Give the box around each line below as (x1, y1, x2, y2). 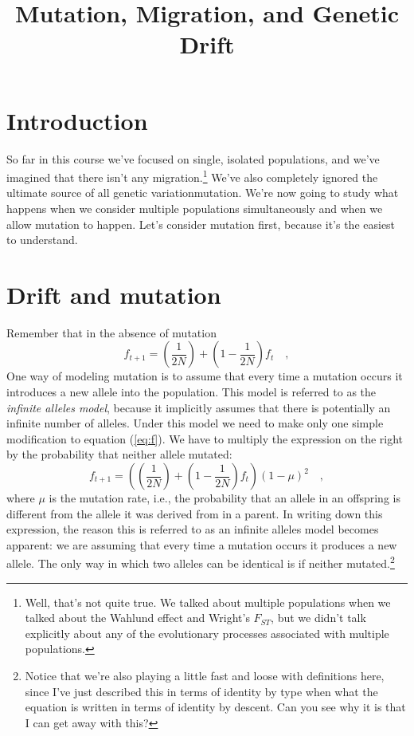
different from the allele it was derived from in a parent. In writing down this (6, 505, 383, 521)
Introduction (6, 104, 148, 136)
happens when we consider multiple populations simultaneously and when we (6, 199, 383, 216)
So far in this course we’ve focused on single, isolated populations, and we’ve (6, 150, 380, 167)
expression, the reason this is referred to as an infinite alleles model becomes (6, 521, 379, 537)
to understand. (6, 231, 78, 248)
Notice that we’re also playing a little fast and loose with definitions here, (25, 667, 385, 683)
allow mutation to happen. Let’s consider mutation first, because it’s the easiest (6, 215, 396, 232)
